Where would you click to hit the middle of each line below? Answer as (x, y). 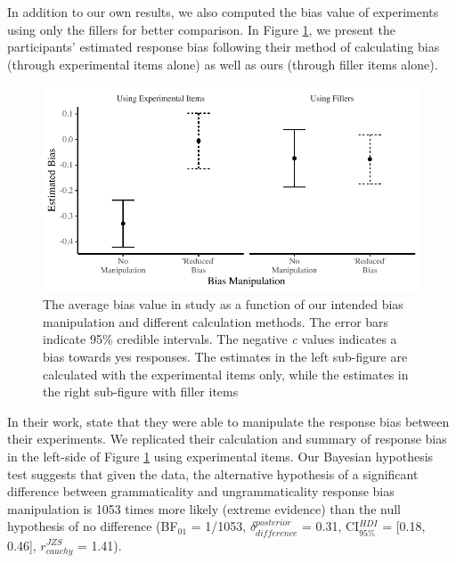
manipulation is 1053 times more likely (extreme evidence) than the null (204, 508)
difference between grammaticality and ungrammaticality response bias (201, 491)
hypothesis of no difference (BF (93, 526)
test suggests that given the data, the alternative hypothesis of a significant (213, 473)
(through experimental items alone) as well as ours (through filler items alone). (223, 64)
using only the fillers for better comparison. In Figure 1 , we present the (201, 29)
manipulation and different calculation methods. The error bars (216, 321)
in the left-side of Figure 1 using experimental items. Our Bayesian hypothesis (220, 456)
